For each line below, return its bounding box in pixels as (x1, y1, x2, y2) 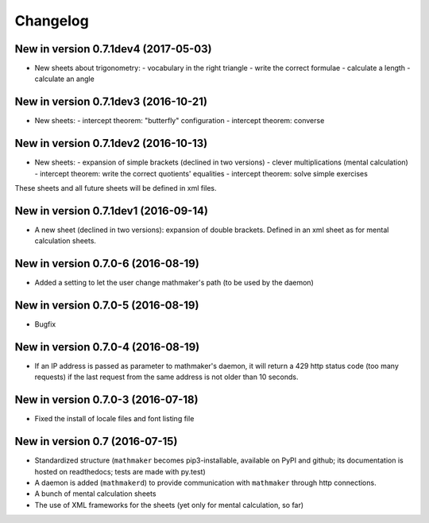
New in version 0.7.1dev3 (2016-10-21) (14, 95, 208, 109)
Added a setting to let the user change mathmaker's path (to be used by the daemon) (34, 278, 314, 288)
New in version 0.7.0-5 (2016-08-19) (14, 299, 199, 312)
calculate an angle (34, 74, 95, 83)
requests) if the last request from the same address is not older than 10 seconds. (34, 372, 299, 382)
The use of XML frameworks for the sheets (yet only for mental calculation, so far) (34, 500, 304, 509)
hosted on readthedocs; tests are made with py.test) (34, 467, 206, 476)
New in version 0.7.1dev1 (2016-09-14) (14, 203, 208, 218)
